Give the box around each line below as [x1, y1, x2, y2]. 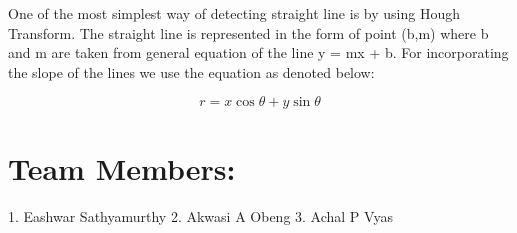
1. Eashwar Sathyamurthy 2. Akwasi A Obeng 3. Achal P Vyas [8, 205, 393, 226]
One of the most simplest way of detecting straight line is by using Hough [8, 3, 460, 23]
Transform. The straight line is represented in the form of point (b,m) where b [8, 22, 489, 43]
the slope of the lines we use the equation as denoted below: [8, 61, 375, 82]
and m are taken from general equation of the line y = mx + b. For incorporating [8, 42, 509, 63]
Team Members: [8, 147, 236, 188]
